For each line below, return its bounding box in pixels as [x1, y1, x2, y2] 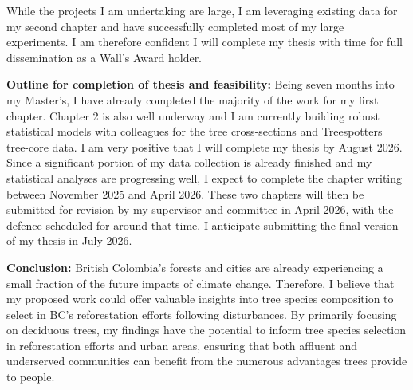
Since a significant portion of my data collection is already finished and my [6, 154, 372, 171]
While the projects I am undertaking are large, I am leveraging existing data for [6, 2, 398, 18]
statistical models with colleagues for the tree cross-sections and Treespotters [6, 123, 383, 140]
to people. [6, 368, 55, 385]
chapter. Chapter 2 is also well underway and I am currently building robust [6, 107, 380, 124]
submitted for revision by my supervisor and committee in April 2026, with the [6, 201, 394, 218]
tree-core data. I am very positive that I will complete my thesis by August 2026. [6, 138, 403, 155]
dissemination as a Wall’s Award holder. [6, 49, 203, 65]
